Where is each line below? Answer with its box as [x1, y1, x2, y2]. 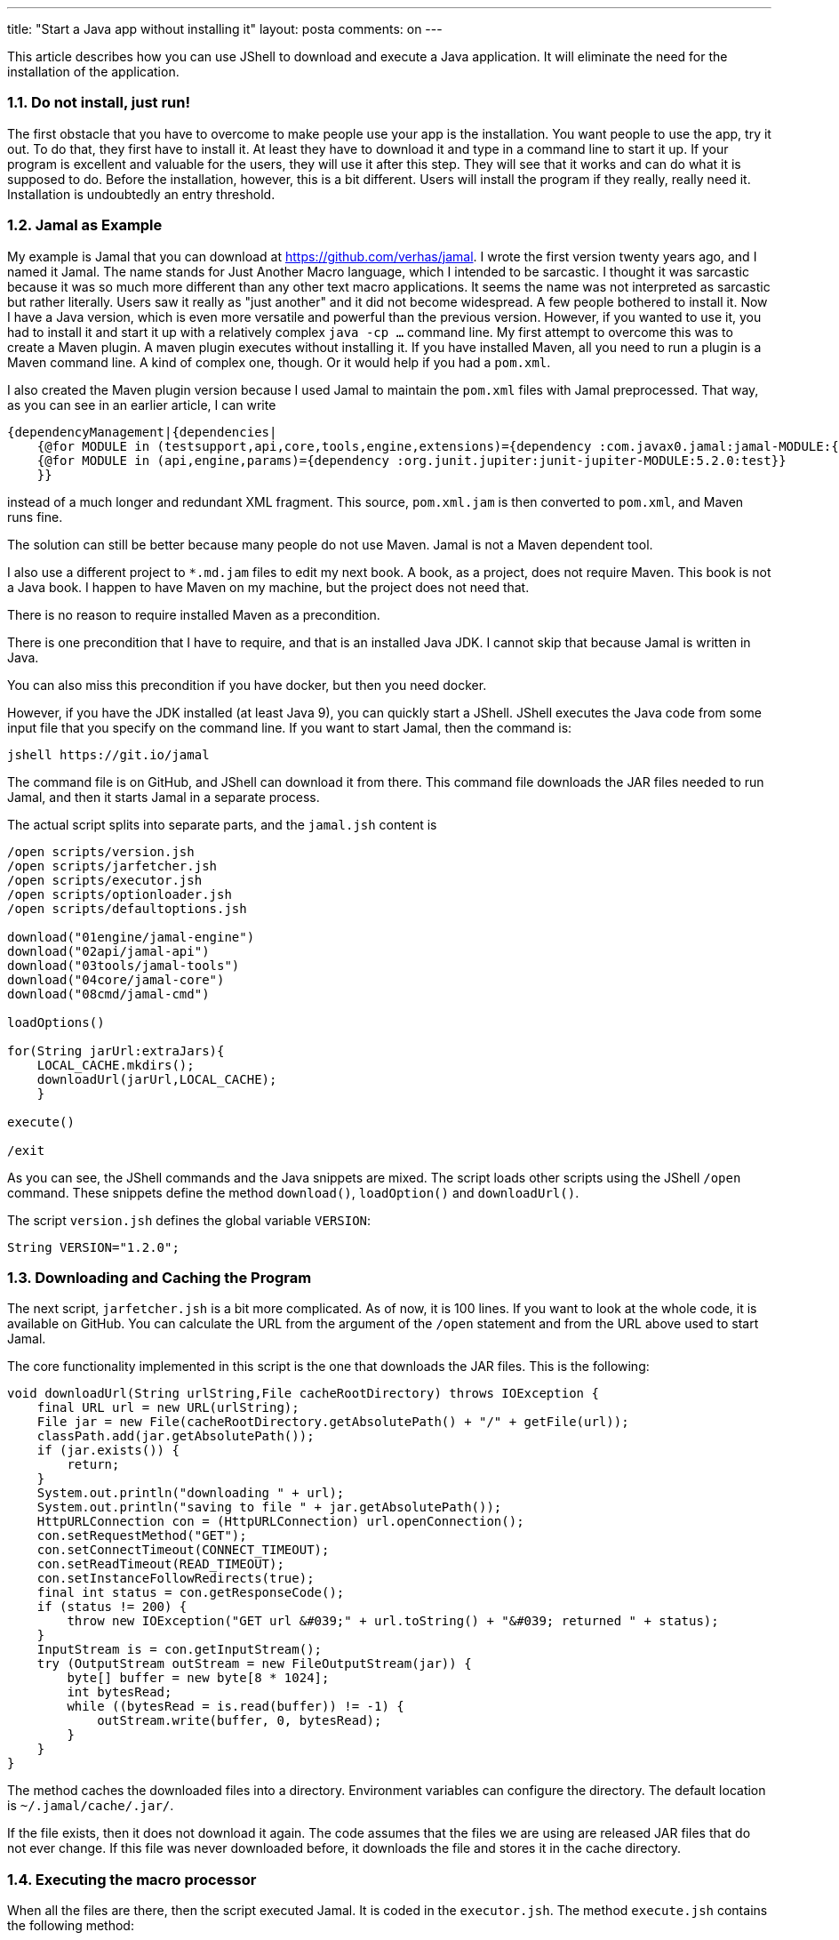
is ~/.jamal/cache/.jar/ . [7, 1798, 174, 1814]
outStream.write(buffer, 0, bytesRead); [97, 1713, 382, 1728]
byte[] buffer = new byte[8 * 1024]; [67, 1671, 330, 1686]
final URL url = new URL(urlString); [36, 1400, 300, 1415]
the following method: [7, 1918, 134, 1933]
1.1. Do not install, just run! [7, 93, 190, 112]
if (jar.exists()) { [36, 1443, 180, 1458]
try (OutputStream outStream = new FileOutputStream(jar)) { [36, 1656, 472, 1671]
